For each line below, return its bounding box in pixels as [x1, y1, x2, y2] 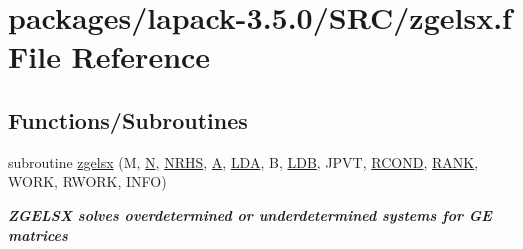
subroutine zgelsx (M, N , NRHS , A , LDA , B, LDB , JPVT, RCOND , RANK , [8, 151, 479, 172]
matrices [8, 224, 68, 245]
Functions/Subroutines [8, 104, 248, 135]
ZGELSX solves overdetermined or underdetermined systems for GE [8, 204, 492, 225]
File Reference [8, 36, 211, 77]
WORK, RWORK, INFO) [8, 171, 167, 192]
